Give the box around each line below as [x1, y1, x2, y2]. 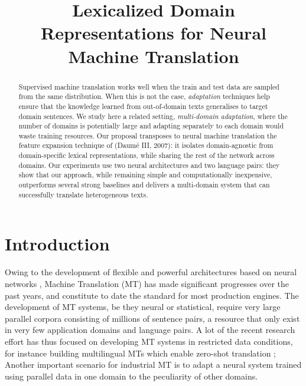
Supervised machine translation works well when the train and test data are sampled [18, 81, 279, 91]
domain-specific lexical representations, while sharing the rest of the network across [18, 150, 275, 160]
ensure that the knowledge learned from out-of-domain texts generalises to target [18, 101, 268, 111]
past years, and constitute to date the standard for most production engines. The [5, 289, 299, 301]
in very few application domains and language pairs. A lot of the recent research [5, 324, 295, 336]
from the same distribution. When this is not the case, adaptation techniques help [18, 91, 270, 101]
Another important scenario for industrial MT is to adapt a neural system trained [5, 358, 302, 371]
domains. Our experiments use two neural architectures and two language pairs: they [18, 160, 280, 170]
